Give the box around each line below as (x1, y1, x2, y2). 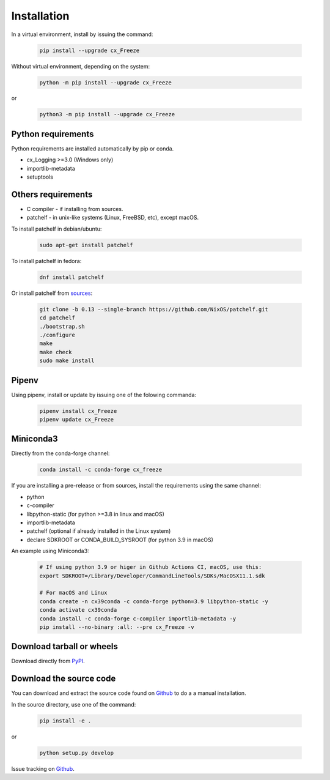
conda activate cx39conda (39, 606, 117, 614)
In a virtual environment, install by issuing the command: (11, 31, 153, 38)
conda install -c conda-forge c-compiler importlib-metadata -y (39, 615, 237, 622)
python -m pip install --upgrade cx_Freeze (39, 79, 172, 86)
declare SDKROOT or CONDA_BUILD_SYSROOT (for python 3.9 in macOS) (26, 536, 214, 543)
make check (39, 349, 72, 355)
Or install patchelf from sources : (11, 289, 93, 297)
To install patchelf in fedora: (11, 257, 82, 264)
